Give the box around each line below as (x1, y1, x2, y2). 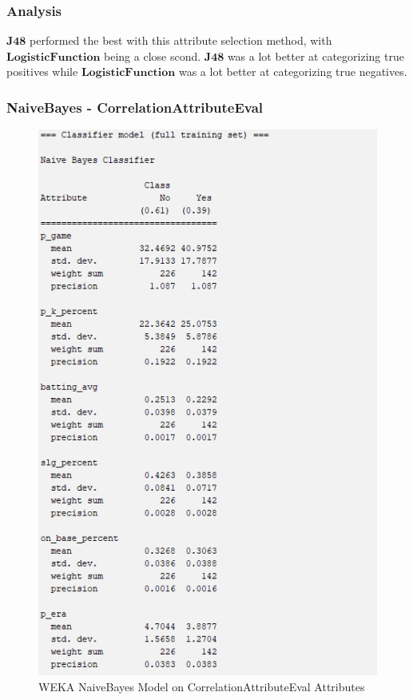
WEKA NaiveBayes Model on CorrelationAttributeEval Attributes (38, 678, 365, 694)
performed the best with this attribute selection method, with (30, 32, 332, 49)
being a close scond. (104, 47, 201, 64)
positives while (6, 63, 78, 80)
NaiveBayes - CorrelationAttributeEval (6, 97, 264, 117)
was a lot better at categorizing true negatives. (178, 63, 407, 80)
